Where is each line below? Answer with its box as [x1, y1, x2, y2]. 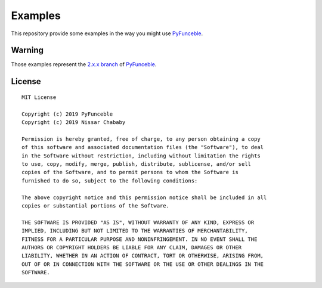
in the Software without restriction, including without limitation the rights [21, 152, 261, 159]
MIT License [21, 94, 57, 101]
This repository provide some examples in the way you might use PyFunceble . [11, 30, 203, 37]
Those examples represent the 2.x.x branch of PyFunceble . [11, 61, 157, 68]
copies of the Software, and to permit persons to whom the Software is [21, 169, 239, 176]
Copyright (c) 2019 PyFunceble [21, 110, 113, 117]
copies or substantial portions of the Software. [21, 202, 170, 209]
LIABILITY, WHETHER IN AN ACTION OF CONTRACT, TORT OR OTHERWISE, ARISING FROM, [21, 252, 264, 259]
